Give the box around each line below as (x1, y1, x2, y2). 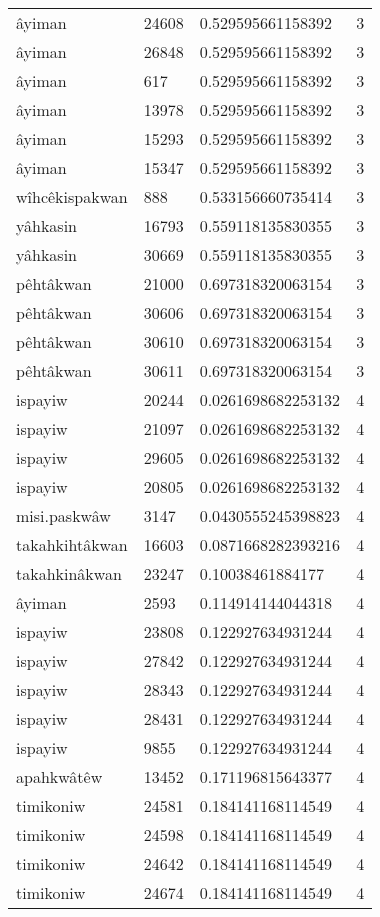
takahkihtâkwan (16, 533, 128, 556)
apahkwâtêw (16, 765, 103, 788)
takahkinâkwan (16, 562, 122, 585)
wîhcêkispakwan (16, 185, 128, 208)
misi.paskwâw (16, 504, 111, 527)
